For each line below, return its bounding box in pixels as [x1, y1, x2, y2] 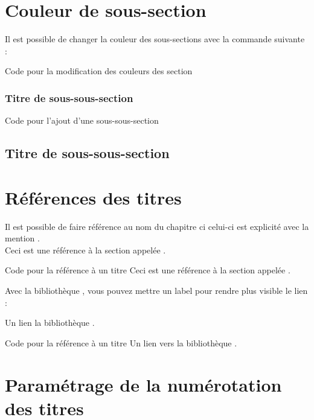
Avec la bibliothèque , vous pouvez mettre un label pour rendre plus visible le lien [5, 284, 308, 296]
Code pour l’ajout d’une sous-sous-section [5, 114, 159, 127]
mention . [5, 232, 40, 244]
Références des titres [5, 185, 182, 209]
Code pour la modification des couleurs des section [5, 65, 193, 77]
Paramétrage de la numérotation [5, 372, 282, 396]
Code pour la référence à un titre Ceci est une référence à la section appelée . [5, 264, 290, 276]
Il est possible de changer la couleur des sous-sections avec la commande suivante [5, 33, 305, 45]
